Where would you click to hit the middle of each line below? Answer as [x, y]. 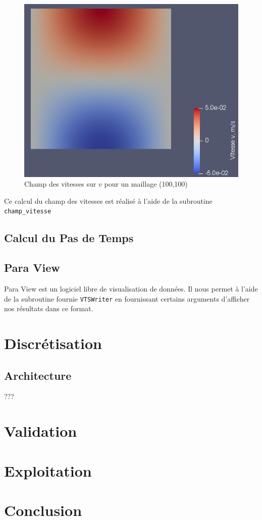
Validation [41, 431]
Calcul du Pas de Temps [69, 238]
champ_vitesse [28, 212]
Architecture [38, 375]
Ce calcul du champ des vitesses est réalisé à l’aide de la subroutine [108, 200]
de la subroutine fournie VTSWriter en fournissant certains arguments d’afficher [127, 298]
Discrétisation [53, 343]
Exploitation [48, 470]
